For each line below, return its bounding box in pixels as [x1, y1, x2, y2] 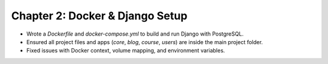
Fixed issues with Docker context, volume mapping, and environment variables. [26, 47, 225, 54]
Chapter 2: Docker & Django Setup [11, 9, 188, 22]
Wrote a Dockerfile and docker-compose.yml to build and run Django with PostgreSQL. [26, 30, 244, 37]
